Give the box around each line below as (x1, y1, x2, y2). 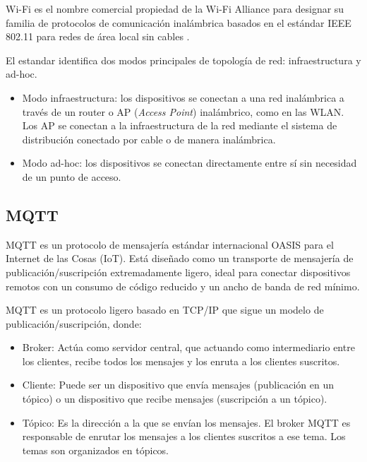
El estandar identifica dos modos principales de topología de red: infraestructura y (6, 52, 361, 67)
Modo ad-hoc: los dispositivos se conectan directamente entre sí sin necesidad (22, 155, 357, 170)
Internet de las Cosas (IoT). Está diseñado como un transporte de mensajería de (6, 251, 354, 266)
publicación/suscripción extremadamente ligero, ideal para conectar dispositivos (6, 264, 351, 279)
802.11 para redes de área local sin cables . (6, 29, 190, 44)
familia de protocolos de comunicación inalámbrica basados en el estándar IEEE (6, 15, 351, 30)
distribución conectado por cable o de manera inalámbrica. (22, 131, 276, 146)
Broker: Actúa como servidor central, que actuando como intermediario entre (22, 340, 355, 355)
